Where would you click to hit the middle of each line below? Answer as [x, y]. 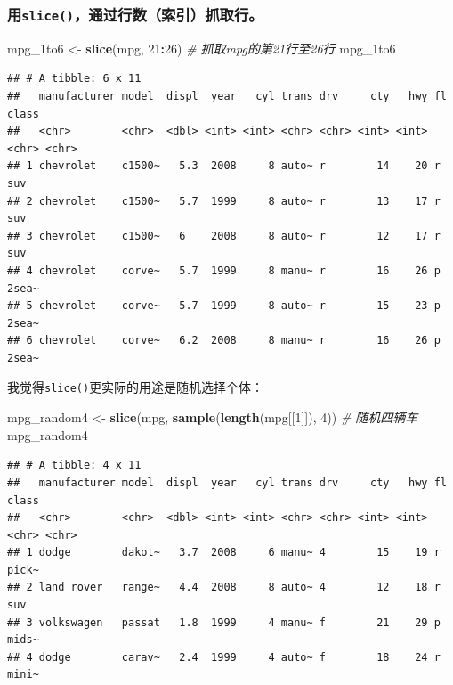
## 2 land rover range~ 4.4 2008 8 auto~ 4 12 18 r [224, 587]
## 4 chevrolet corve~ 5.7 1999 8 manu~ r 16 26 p [224, 270]
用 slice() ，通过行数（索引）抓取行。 [135, 14]
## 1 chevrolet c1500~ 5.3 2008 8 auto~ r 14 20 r [224, 166]
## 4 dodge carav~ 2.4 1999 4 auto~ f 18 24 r [224, 657]
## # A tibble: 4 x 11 [74, 465]
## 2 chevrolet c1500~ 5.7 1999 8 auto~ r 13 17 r [224, 201]
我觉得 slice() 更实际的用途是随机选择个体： [136, 387]
